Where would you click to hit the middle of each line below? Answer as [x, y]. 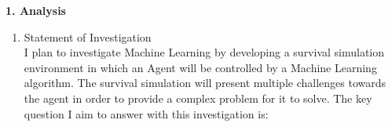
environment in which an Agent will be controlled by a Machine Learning [200, 67]
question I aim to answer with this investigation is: [146, 113]
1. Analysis [36, 10]
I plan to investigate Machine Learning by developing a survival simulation [204, 52]
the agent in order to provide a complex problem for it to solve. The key [198, 98]
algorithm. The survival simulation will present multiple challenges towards [205, 83]
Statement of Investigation [88, 36]
